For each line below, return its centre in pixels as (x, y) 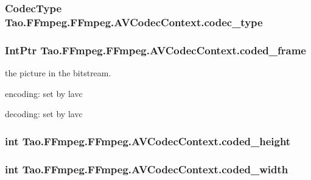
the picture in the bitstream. (58, 72)
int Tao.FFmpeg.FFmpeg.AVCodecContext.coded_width (147, 169)
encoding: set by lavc (44, 93)
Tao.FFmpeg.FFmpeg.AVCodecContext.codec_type (134, 22)
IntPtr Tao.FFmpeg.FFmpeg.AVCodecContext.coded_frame (155, 50)
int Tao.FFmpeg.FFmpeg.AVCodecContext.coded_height (148, 141)
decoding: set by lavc (44, 114)
